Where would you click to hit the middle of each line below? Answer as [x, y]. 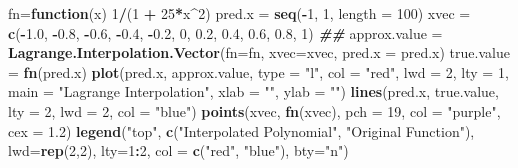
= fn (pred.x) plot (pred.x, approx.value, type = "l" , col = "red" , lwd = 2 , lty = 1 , [258, 71]
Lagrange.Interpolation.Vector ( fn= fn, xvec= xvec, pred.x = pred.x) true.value [259, 52]
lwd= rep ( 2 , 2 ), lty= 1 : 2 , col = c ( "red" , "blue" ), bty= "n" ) [178, 150]
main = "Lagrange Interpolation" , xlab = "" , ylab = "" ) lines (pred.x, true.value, [253, 91]
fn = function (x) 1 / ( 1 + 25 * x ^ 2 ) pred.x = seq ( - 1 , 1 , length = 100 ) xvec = [239, 13]
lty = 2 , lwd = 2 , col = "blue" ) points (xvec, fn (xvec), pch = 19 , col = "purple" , [254, 110]
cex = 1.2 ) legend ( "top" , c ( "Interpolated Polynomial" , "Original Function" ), [241, 130]
